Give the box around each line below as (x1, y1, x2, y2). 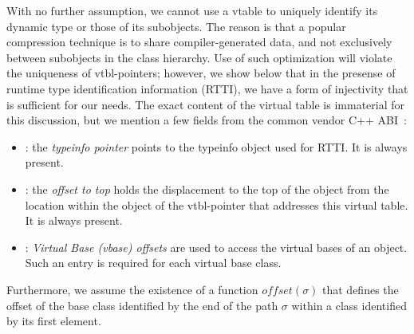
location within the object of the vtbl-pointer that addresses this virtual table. (25, 196, 408, 213)
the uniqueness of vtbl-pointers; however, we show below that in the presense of (6, 65, 396, 81)
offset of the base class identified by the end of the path (6, 297, 278, 313)
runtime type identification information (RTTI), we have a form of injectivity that (6, 80, 408, 96)
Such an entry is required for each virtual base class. (25, 254, 282, 271)
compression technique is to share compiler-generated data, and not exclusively (6, 33, 392, 50)
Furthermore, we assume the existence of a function (6, 281, 258, 297)
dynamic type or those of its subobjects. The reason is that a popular (6, 18, 346, 34)
